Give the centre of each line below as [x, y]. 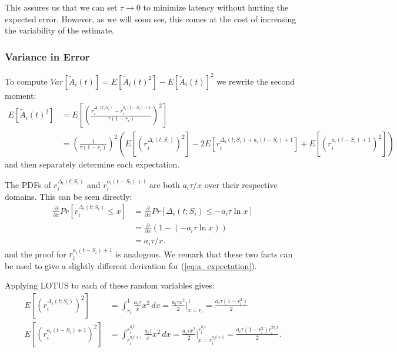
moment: [21, 95]
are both [164, 184]
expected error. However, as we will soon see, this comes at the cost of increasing [151, 19]
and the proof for [36, 254]
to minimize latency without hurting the [216, 7]
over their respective [241, 184]
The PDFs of [28, 184]
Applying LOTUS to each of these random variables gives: [110, 285]
